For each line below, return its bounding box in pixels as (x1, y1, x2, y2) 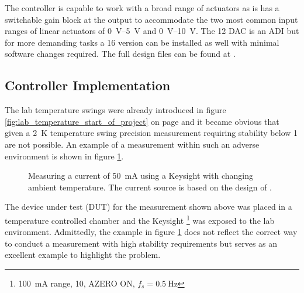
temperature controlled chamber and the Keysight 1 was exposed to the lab (5, 212, 275, 226)
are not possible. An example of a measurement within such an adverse (5, 138, 260, 150)
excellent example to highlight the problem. (5, 248, 161, 261)
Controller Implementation (5, 76, 171, 94)
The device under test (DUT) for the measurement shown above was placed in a (5, 200, 292, 213)
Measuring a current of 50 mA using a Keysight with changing (28, 169, 253, 182)
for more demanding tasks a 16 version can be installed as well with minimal (5, 36, 279, 48)
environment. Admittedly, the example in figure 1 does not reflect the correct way (5, 226, 298, 238)
